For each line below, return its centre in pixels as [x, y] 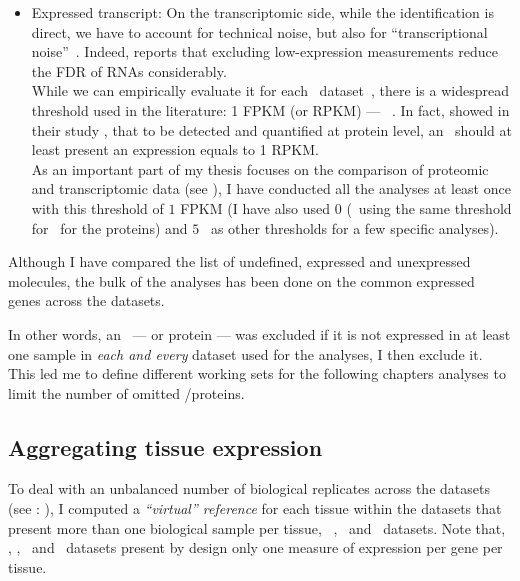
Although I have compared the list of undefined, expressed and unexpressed [239, 261]
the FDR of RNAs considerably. [129, 70]
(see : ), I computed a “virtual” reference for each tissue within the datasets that [255, 508]
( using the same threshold [429, 207]
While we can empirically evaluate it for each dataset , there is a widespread [270, 90]
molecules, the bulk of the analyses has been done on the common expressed [241, 280]
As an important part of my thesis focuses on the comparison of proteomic [260, 168]
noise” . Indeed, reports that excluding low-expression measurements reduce [264, 51]
